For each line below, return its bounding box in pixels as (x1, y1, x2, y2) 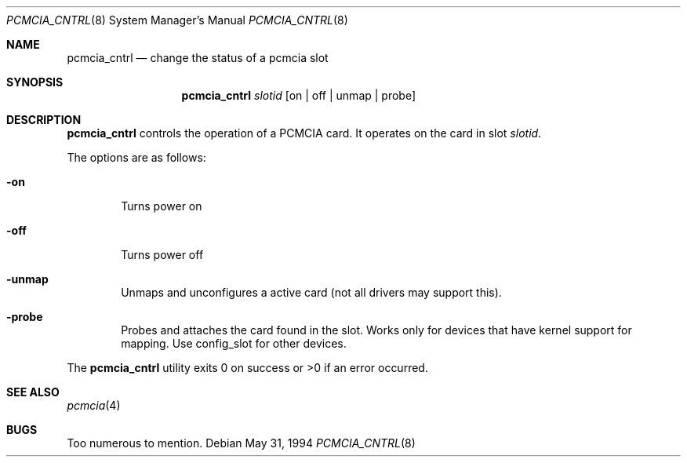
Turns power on (121, 199, 202, 213)
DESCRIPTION (6, 113, 82, 126)
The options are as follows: (67, 151, 206, 164)
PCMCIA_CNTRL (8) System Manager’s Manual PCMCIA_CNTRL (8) (6, 13, 348, 27)
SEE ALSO (6, 385, 60, 399)
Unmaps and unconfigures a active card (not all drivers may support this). (121, 286, 502, 299)
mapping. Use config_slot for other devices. (121, 337, 347, 350)
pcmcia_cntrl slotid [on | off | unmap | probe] (181, 89, 416, 102)
